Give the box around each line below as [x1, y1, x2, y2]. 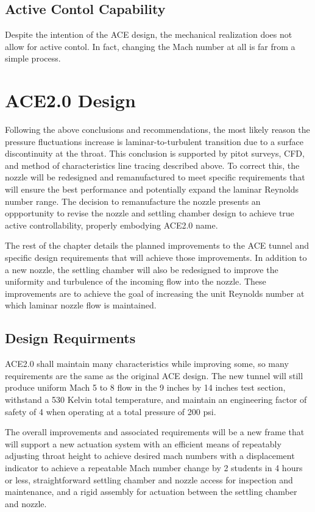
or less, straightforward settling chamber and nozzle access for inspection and [5, 473, 293, 486]
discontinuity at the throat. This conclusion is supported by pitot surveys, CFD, [5, 147, 305, 160]
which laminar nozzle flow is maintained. [5, 299, 157, 311]
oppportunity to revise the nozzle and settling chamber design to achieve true [5, 207, 294, 219]
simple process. [5, 52, 61, 65]
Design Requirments [5, 329, 136, 347]
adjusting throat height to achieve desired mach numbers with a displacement [5, 449, 295, 462]
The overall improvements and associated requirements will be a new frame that [5, 425, 305, 438]
